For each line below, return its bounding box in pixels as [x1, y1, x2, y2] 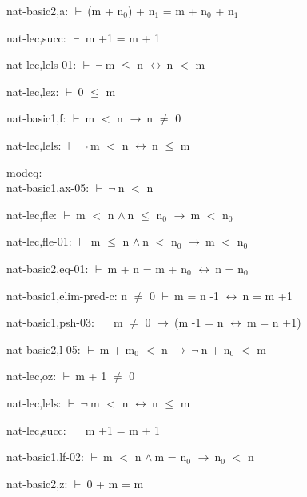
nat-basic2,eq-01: [6, 259, 89, 276]
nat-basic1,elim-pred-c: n [6, 287, 128, 303]
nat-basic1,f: [6, 110, 66, 126]
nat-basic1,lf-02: [6, 448, 84, 465]
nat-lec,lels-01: [6, 56, 77, 73]
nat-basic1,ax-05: [6, 179, 90, 196]
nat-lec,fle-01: [6, 233, 72, 250]
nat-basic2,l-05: [6, 340, 81, 357]
